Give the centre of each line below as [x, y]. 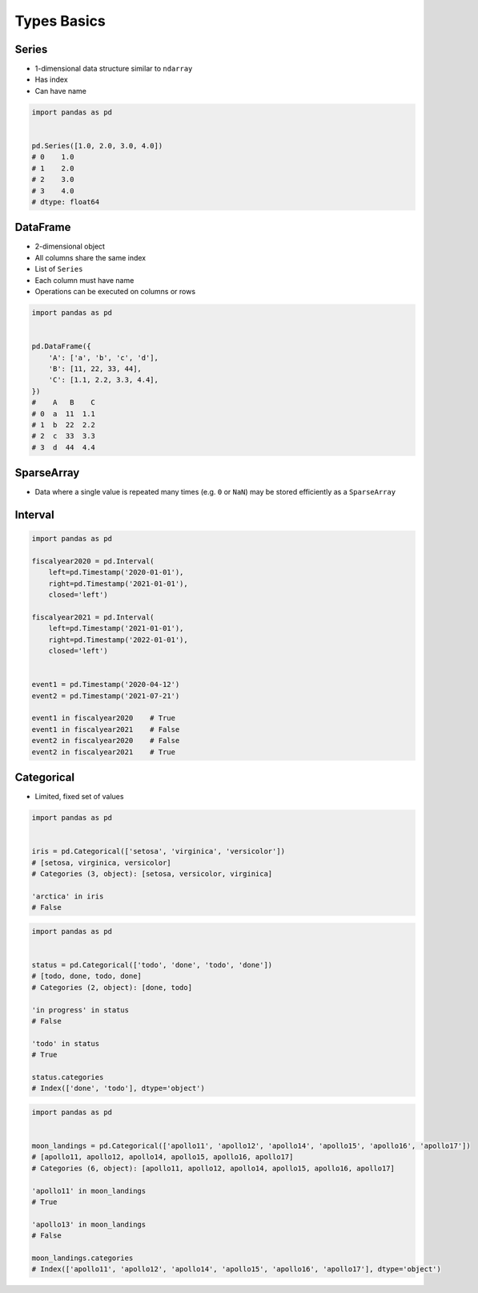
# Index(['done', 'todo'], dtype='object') [118, 1089]
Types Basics [60, 21]
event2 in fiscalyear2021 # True [104, 752]
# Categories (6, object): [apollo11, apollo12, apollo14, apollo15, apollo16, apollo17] [213, 1168]
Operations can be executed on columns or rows [115, 292]
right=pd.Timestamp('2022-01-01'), [118, 640]
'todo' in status [66, 1043]
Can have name [61, 91]
